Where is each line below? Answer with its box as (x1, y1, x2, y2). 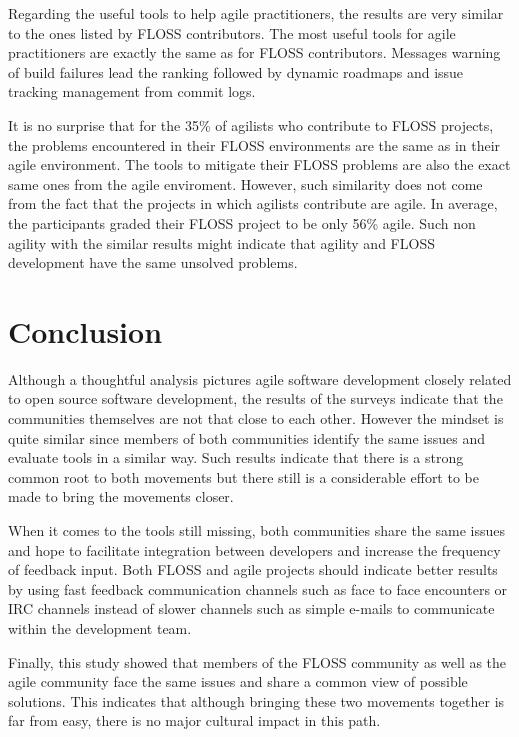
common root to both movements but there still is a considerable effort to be (8, 466, 479, 487)
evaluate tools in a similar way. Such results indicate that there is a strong (8, 447, 464, 468)
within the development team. (8, 617, 192, 638)
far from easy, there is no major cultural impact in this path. (8, 710, 381, 731)
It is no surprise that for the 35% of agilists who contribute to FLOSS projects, (8, 114, 494, 135)
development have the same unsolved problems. (8, 252, 298, 273)
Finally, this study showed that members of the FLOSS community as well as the (8, 651, 507, 672)
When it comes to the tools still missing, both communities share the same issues (8, 520, 506, 540)
